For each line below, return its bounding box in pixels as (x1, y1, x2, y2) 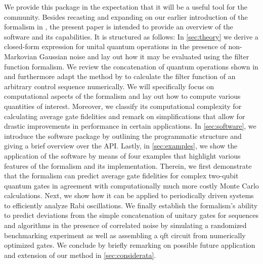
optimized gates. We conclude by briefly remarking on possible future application (4, 240, 255, 250)
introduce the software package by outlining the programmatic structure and (4, 130, 242, 141)
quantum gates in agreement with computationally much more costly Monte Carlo (4, 180, 259, 191)
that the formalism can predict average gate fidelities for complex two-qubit (4, 170, 239, 181)
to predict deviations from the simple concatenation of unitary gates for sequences (4, 210, 258, 220)
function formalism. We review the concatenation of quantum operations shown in (4, 61, 258, 71)
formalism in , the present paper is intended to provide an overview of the (4, 21, 233, 32)
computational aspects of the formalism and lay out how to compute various (4, 91, 241, 101)
